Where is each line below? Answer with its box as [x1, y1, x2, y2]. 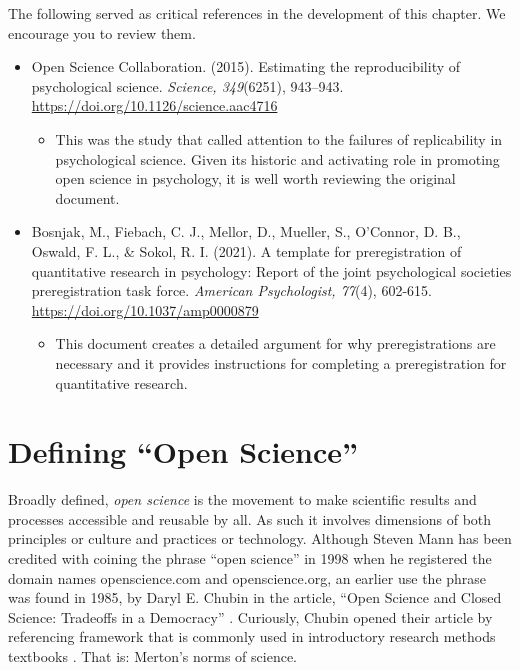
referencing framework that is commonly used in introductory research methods [8, 626, 496, 647]
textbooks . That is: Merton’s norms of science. [8, 645, 298, 666]
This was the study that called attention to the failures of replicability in [55, 128, 503, 149]
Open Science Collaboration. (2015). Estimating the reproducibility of [31, 56, 461, 77]
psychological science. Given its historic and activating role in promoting [55, 148, 500, 169]
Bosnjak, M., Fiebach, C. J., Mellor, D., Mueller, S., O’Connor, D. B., [31, 221, 461, 242]
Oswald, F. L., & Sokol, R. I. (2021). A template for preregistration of [31, 240, 462, 261]
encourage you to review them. [8, 22, 196, 43]
